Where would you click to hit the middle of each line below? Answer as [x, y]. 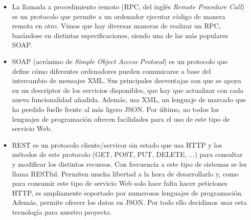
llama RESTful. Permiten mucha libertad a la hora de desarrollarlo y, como [125, 173]
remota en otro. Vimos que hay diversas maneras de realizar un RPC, [116, 26]
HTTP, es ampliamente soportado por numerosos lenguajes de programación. [127, 192]
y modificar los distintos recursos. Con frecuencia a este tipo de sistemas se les [129, 164]
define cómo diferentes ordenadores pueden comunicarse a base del [111, 71]
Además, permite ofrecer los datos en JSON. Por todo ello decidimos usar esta [129, 202]
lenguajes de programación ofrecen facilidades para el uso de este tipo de [121, 119]
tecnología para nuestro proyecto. [62, 211]
